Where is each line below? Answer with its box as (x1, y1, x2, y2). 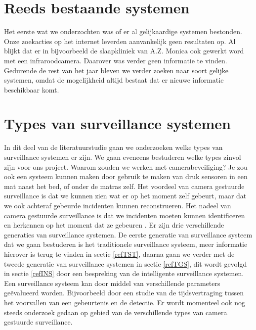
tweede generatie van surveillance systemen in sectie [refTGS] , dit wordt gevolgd (4, 258, 247, 269)
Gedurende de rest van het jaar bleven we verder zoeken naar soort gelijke (4, 65, 228, 75)
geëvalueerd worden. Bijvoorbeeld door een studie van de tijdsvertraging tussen (4, 287, 244, 298)
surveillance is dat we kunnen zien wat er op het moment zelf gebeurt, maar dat (4, 190, 247, 201)
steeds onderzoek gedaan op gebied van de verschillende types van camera (4, 307, 227, 317)
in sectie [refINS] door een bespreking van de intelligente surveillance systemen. (4, 268, 244, 279)
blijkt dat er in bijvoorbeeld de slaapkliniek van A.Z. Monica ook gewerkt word (4, 46, 244, 56)
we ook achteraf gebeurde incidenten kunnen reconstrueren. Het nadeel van (4, 200, 231, 210)
